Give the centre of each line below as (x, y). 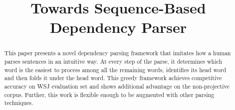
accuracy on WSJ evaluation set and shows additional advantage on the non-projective (117, 86)
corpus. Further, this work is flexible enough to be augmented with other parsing (109, 94)
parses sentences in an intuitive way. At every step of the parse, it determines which (113, 61)
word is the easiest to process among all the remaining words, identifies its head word (115, 69)
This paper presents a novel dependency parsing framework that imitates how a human (117, 53)
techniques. (19, 103)
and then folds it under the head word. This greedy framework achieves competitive (113, 78)
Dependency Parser (118, 27)
